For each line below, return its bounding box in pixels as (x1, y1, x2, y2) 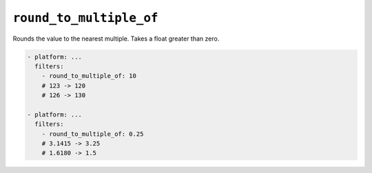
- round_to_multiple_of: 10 (41, 72, 137, 80)
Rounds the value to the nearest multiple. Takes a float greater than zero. (12, 34, 220, 43)
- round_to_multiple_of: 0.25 (41, 130, 144, 138)
